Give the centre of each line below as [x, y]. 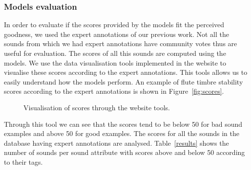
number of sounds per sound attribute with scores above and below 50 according [125, 152]
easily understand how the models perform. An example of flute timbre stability [124, 81]
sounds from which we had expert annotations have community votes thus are [121, 43]
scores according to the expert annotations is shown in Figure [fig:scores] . [114, 91]
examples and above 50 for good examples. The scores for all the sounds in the [122, 133]
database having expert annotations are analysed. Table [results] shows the [116, 143]
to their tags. [23, 161]
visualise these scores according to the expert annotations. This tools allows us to [126, 72]
